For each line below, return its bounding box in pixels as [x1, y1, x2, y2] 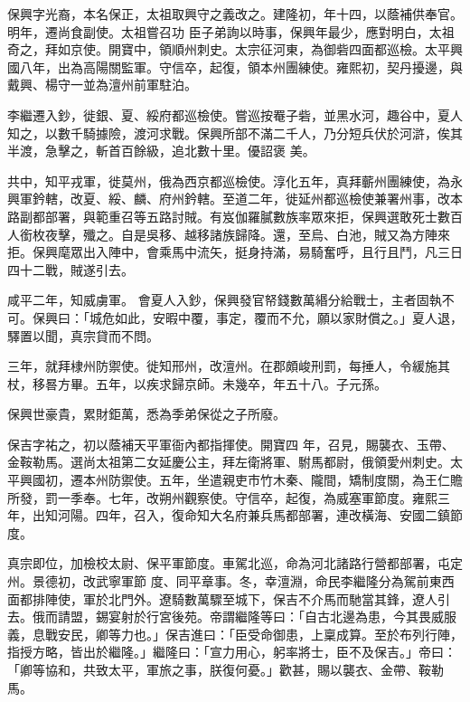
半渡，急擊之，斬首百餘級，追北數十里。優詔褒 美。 [7, 141, 315, 160]
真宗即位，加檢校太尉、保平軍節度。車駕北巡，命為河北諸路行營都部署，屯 [7, 554, 450, 573]
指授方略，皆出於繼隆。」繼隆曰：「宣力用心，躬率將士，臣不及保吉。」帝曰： [7, 642, 456, 661]
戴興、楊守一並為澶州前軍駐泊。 [7, 75, 197, 94]
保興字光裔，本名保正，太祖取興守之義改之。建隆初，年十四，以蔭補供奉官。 [7, 5, 463, 23]
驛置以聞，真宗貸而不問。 [7, 326, 159, 345]
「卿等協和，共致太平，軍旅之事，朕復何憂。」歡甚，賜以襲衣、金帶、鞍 [7, 660, 431, 678]
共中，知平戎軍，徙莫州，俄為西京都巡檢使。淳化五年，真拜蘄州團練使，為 [7, 171, 450, 190]
